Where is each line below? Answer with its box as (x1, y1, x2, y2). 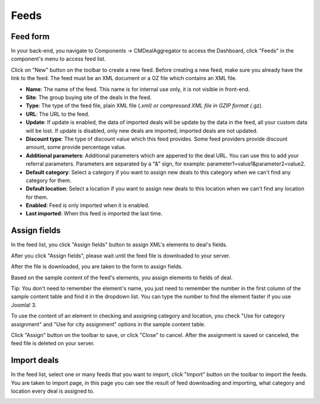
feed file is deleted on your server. (11, 340, 95, 347)
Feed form (11, 31, 50, 42)
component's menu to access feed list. (11, 55, 106, 62)
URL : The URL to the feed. (25, 110, 90, 117)
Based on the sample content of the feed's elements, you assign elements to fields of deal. (11, 273, 233, 281)
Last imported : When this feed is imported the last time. (25, 210, 163, 217)
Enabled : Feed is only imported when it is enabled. (25, 202, 150, 209)
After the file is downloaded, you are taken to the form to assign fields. (11, 263, 183, 270)
